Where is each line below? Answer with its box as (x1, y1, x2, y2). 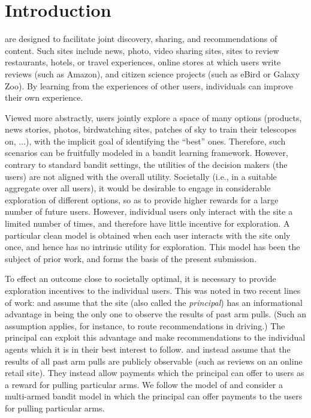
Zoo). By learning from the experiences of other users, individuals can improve (5, 79, 294, 92)
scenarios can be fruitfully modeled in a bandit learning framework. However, (5, 146, 288, 159)
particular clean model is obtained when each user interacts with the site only (5, 228, 291, 241)
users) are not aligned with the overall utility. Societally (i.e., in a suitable (5, 170, 277, 182)
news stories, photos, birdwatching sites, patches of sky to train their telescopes (5, 123, 297, 136)
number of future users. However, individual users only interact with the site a (5, 205, 293, 218)
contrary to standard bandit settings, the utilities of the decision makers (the (5, 158, 288, 171)
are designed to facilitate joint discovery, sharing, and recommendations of (5, 32, 277, 45)
